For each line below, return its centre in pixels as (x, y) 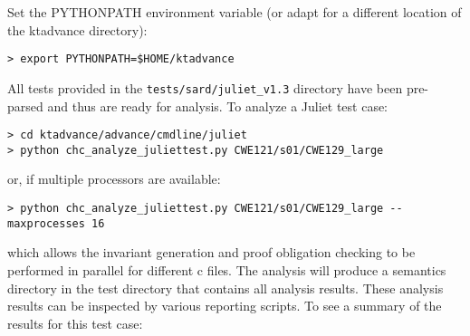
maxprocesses (46, 223)
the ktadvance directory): (77, 29)
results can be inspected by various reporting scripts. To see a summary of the (225, 306)
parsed (25, 106)
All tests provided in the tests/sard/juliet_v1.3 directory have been (205, 87)
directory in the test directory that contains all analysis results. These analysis (225, 288)
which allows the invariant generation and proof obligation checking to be (211, 252)
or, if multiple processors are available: (114, 179)
